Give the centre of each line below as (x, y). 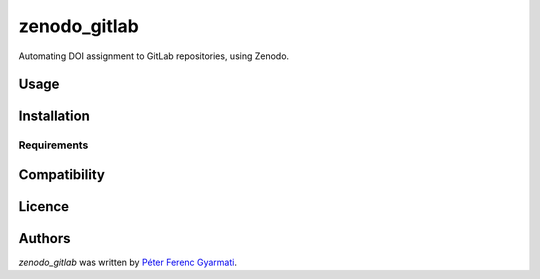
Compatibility (61, 174)
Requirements (53, 145)
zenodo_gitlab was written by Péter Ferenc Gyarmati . (127, 262)
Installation (54, 116)
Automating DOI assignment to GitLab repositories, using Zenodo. (154, 56)
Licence (44, 206)
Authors (44, 238)
